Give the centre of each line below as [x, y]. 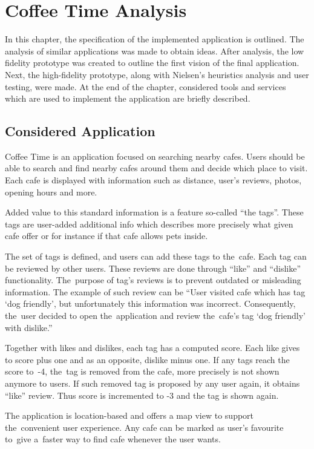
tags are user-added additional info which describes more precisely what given [149, 224]
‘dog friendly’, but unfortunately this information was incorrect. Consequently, [150, 303]
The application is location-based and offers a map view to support [129, 415]
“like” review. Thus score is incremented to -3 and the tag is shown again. [142, 395]
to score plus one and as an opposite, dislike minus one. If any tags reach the [147, 359]
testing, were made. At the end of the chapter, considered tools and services [146, 86]
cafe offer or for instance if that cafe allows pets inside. [106, 236]
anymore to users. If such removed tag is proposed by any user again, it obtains [152, 383]
